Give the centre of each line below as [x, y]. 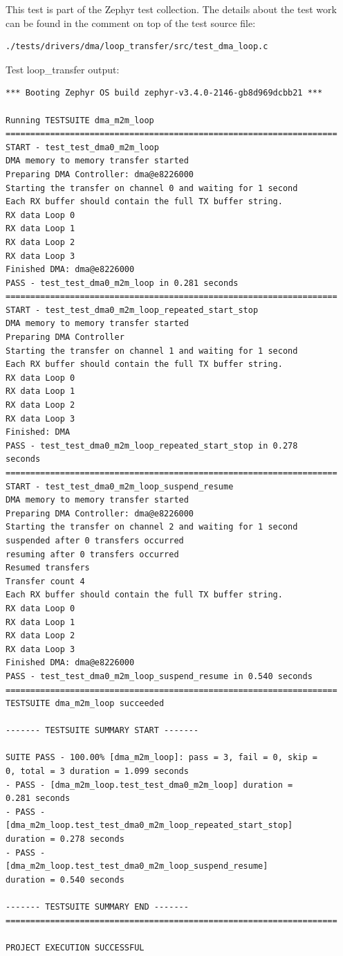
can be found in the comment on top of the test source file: [131, 22]
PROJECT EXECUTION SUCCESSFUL [75, 947]
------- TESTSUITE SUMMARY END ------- [97, 907]
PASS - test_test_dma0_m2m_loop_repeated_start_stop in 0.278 [152, 445]
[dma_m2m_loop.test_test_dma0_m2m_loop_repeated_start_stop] [149, 826]
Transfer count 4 [45, 581]
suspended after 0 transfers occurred [95, 540]
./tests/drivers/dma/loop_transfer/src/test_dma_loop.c [137, 47]
